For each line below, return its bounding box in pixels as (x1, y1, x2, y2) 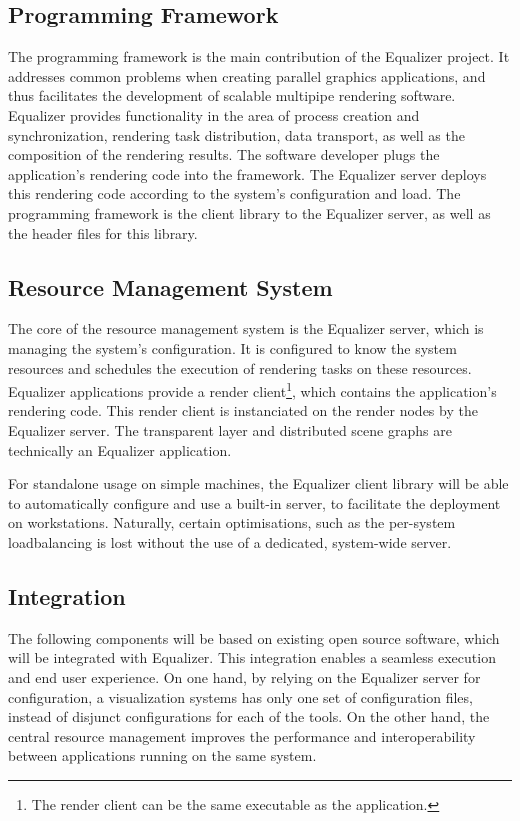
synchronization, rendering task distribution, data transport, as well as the (8, 124, 465, 145)
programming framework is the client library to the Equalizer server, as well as (8, 202, 491, 223)
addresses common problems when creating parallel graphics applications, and (8, 65, 486, 86)
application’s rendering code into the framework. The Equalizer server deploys (8, 163, 487, 184)
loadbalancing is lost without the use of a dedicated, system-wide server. (8, 531, 452, 552)
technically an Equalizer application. (8, 439, 232, 460)
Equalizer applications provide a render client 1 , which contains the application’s (8, 378, 497, 401)
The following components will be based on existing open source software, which (8, 627, 500, 648)
